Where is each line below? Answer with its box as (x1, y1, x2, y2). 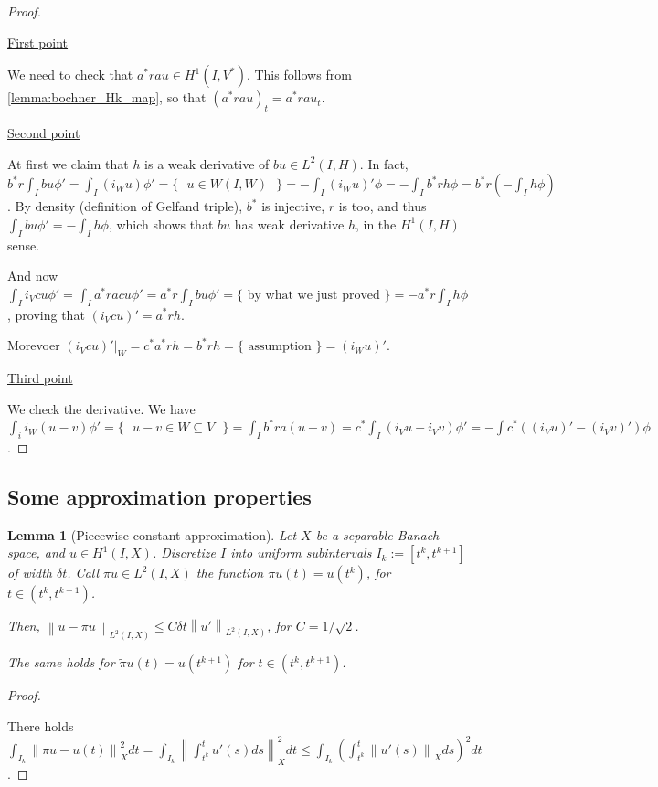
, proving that (7, 304, 85, 324)
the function (196, 563, 264, 582)
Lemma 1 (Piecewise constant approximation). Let (7, 525, 297, 544)
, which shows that (108, 214, 214, 233)
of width (7, 563, 53, 582)
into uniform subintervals (230, 543, 372, 562)
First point (7, 32, 69, 51)
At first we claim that (7, 154, 129, 173)
